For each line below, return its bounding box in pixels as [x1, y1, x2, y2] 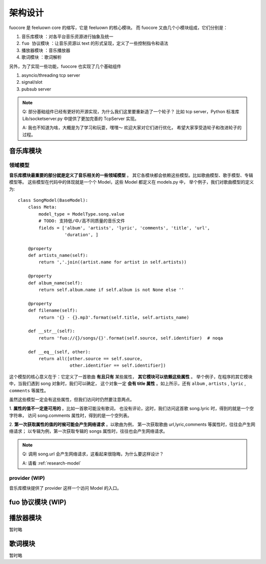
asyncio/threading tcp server [21, 72, 81, 78]
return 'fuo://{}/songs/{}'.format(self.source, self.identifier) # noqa [38, 335, 223, 341]
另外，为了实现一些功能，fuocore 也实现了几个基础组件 [9, 63, 122, 69]
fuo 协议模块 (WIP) [9, 498, 66, 506]
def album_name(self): [28, 280, 83, 285]
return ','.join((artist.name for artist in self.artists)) [38, 259, 187, 265]
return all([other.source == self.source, [38, 356, 143, 361]
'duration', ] [64, 232, 99, 237]
